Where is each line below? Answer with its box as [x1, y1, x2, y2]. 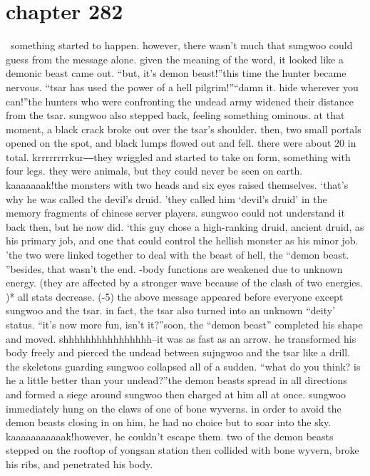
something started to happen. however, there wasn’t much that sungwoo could [10, 38, 353, 53]
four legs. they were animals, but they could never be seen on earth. [6, 163, 303, 178]
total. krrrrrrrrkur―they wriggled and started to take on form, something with [6, 149, 351, 164]
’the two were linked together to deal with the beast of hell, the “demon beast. [6, 247, 349, 262]
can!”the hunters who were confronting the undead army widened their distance [6, 93, 354, 108]
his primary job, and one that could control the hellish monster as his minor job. [6, 233, 359, 248]
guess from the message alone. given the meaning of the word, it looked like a [6, 51, 344, 66]
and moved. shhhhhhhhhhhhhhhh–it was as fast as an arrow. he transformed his [6, 331, 356, 346]
